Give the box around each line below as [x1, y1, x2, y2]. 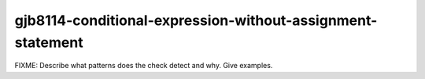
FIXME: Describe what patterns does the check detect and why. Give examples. [14, 61, 273, 70]
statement [14, 34, 83, 51]
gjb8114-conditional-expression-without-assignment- [14, 12, 378, 29]
